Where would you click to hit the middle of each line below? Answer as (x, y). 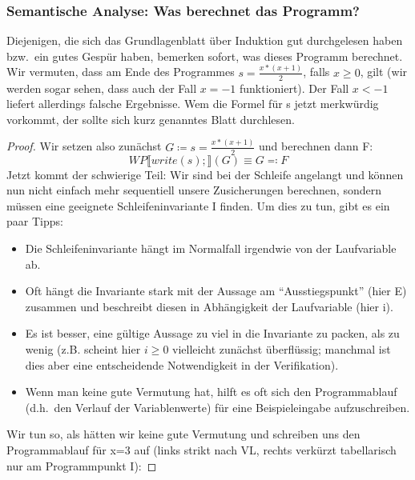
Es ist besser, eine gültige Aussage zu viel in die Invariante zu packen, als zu (212, 333)
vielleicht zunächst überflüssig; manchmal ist (282, 348)
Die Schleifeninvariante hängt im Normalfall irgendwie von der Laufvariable (211, 248)
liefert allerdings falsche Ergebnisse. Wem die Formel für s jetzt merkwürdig (193, 104)
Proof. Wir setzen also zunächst (84, 146)
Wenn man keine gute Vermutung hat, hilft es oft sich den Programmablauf (211, 392)
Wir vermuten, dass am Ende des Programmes (121, 72)
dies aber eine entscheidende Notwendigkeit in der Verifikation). (182, 364)
